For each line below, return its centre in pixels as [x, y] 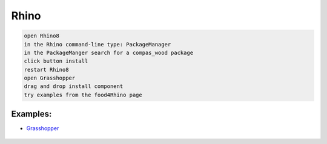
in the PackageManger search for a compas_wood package [109, 52]
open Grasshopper [50, 78]
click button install [56, 61]
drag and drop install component [74, 86]
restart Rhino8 [46, 70]
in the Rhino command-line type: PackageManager [97, 44]
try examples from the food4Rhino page [83, 95]
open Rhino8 [42, 36]
